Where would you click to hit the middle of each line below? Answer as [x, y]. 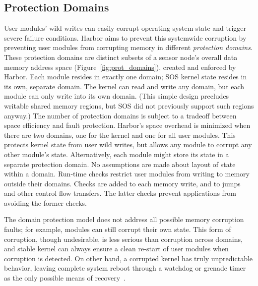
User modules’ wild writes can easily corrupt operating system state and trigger [125, 28]
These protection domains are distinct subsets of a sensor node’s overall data [121, 57]
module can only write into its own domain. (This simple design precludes [117, 96]
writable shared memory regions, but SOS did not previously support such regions [129, 105]
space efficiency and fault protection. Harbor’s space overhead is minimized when [127, 125]
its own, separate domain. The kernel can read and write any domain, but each [124, 86]
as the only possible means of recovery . [65, 278]
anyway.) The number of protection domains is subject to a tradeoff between [120, 115]
